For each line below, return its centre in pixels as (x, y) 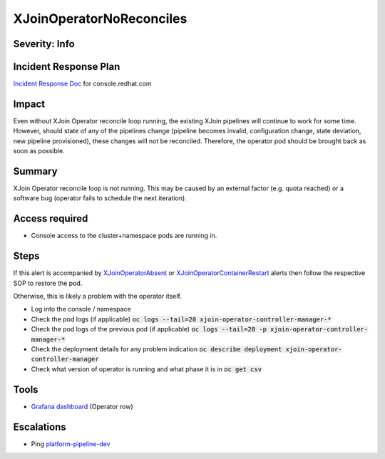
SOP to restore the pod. (48, 283)
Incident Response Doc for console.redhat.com (83, 84)
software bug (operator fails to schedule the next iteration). (100, 198)
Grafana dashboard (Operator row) (82, 406)
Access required (51, 218)
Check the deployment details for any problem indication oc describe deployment (156, 349)
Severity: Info (44, 44)
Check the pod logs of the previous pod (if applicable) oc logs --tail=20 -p (149, 329)
